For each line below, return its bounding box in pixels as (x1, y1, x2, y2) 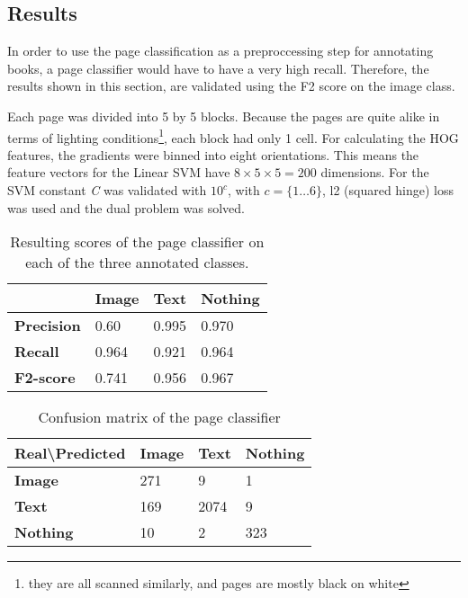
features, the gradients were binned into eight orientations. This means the (7, 145, 419, 164)
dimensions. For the (320, 163, 429, 182)
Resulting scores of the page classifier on (10, 231, 265, 253)
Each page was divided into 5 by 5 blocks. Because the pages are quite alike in (7, 106, 440, 125)
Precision (14, 315, 81, 336)
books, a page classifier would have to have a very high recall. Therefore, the (7, 58, 429, 77)
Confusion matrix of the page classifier (38, 406, 281, 428)
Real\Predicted (14, 442, 126, 464)
